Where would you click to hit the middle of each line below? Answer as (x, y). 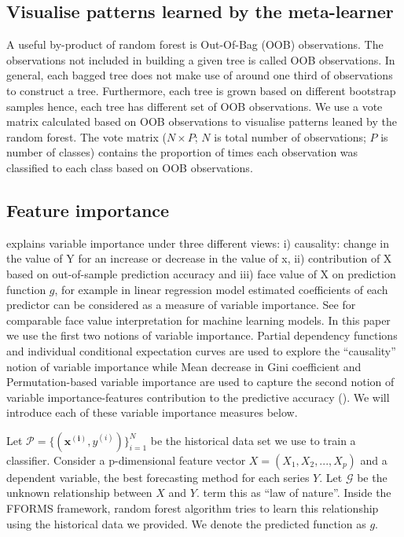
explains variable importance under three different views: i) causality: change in (198, 243)
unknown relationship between (79, 493)
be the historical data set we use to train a (253, 440)
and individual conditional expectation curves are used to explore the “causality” (201, 350)
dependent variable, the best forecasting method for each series (158, 477)
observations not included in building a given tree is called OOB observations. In (201, 59)
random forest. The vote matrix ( (86, 136)
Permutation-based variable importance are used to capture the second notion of (200, 382)
